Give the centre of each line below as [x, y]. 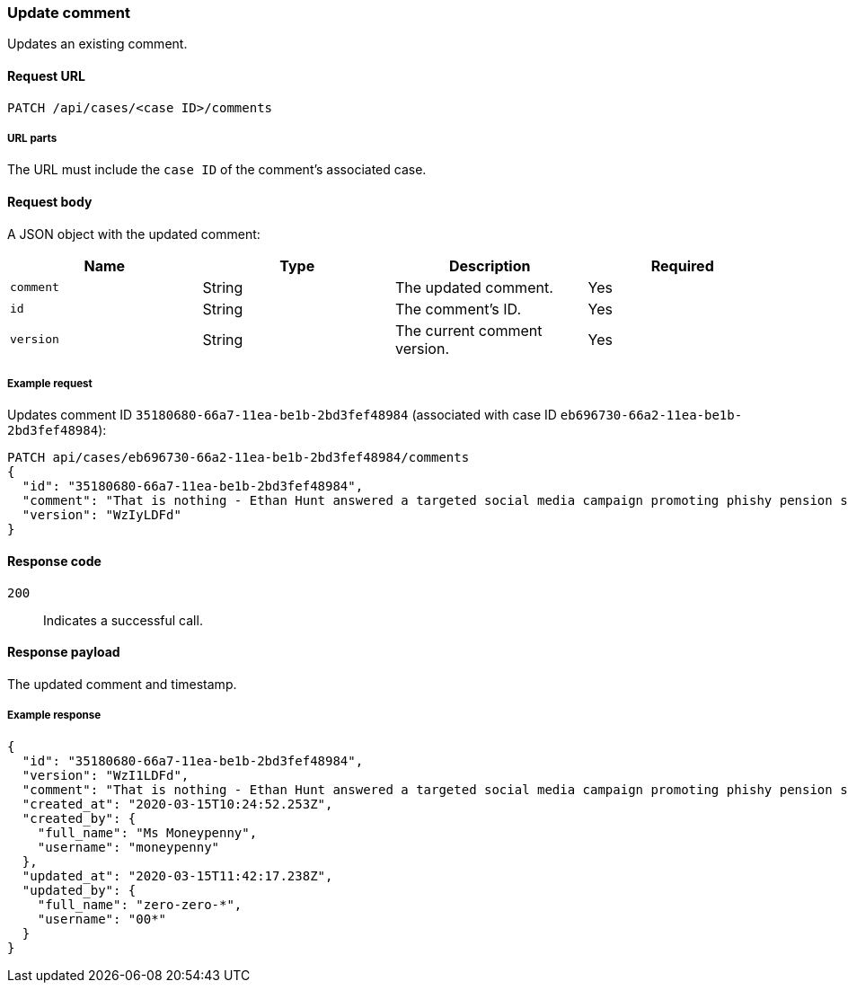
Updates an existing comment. [97, 44]
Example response [54, 716]
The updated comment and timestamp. [122, 684]
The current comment [469, 330]
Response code [54, 561]
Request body [50, 201]
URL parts [32, 138]
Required [682, 265]
